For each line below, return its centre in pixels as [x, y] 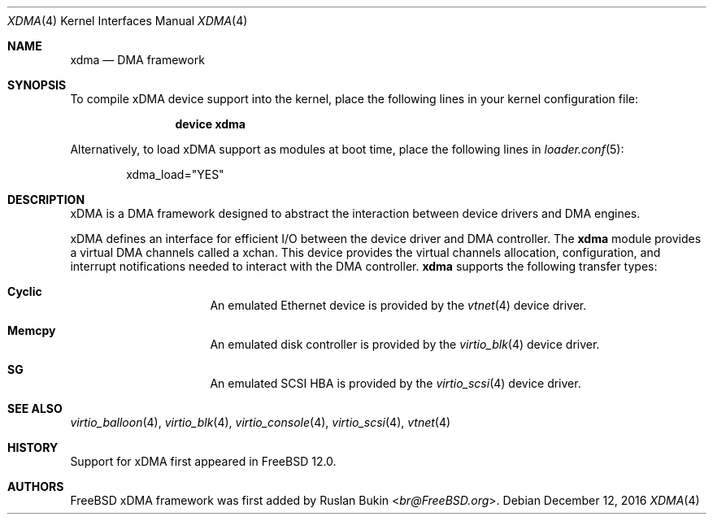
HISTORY [33, 447]
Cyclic [25, 291]
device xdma [210, 124]
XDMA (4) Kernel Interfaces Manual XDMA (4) [128, 21]
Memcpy [32, 330]
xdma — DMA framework [137, 60]
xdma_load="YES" [175, 174]
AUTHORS [36, 486]
